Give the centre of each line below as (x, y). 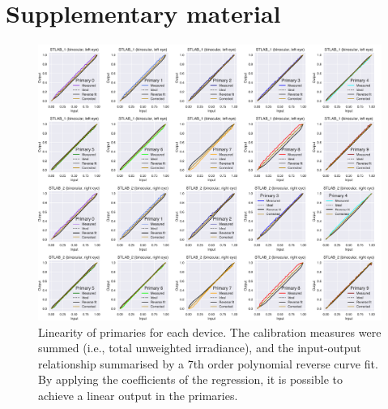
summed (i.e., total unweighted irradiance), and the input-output (200, 348)
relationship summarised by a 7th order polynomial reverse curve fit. (208, 363)
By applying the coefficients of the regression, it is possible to (190, 379)
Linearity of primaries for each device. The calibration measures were (210, 332)
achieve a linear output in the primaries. (138, 396)
